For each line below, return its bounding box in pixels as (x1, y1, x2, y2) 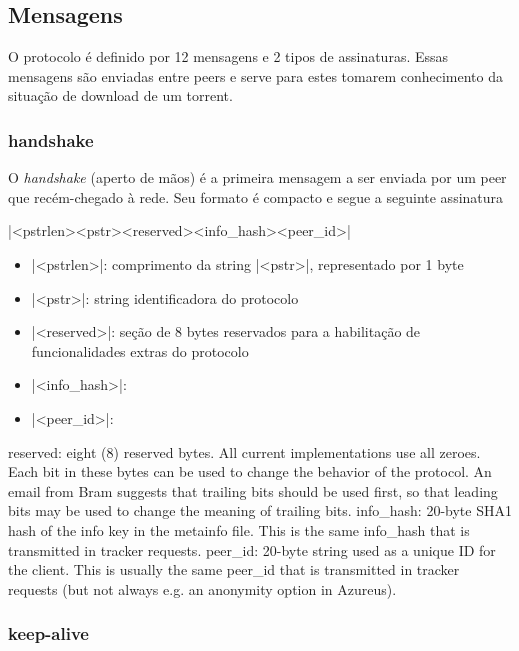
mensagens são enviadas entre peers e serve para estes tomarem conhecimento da (8, 65, 503, 86)
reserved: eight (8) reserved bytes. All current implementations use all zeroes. (8, 441, 481, 462)
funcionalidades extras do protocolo (31, 340, 249, 361)
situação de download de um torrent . (8, 85, 233, 106)
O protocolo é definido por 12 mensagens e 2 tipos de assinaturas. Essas (8, 46, 449, 67)
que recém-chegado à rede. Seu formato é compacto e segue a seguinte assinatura (8, 186, 504, 207)
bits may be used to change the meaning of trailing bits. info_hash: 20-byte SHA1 (8, 500, 512, 521)
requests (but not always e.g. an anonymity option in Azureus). (8, 578, 397, 599)
